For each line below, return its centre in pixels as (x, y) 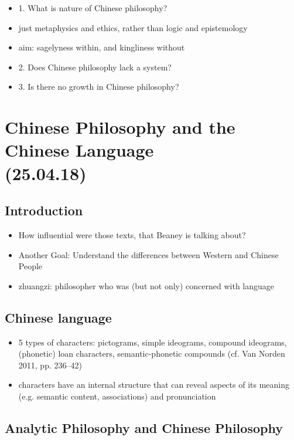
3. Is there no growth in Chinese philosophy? (99, 87)
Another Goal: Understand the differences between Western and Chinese (148, 254)
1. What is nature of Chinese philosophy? (93, 8)
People (30, 266)
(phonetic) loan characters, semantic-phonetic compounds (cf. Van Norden (152, 353)
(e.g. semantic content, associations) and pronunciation (117, 396)
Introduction (44, 210)
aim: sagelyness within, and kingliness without (102, 47)
